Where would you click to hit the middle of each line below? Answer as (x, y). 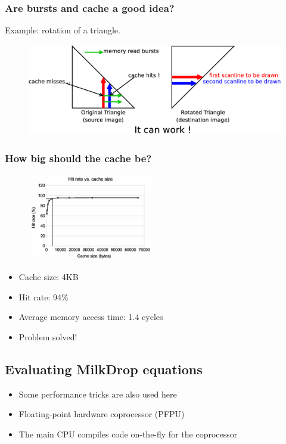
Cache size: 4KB (49, 277)
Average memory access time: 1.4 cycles (91, 317)
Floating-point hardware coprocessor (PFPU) (102, 414)
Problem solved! (48, 336)
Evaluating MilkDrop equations (104, 369)
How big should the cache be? (78, 158)
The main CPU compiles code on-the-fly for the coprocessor (128, 434)
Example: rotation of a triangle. (63, 30)
